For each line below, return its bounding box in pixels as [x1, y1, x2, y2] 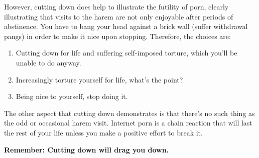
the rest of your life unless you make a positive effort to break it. [4, 127, 203, 137]
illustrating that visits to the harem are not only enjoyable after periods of [4, 11, 233, 21]
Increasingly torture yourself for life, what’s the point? [16, 74, 183, 84]
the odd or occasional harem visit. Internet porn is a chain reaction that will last [4, 117, 252, 128]
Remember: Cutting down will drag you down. [4, 144, 169, 154]
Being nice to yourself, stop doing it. [16, 91, 128, 101]
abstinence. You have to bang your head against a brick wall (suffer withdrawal [4, 21, 248, 31]
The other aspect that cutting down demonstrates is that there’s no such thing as [4, 107, 255, 118]
